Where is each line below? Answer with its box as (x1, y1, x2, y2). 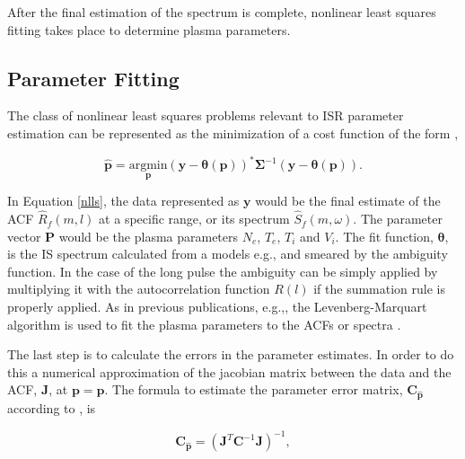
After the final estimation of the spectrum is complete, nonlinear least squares (7, 3, 436, 21)
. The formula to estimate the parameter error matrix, (104, 380, 403, 399)
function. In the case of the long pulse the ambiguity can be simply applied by (7, 261, 438, 280)
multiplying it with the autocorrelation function (7, 279, 270, 298)
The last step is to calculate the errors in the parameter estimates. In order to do (7, 345, 454, 364)
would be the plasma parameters (58, 226, 239, 245)
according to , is (7, 399, 96, 418)
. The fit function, (335, 226, 434, 245)
